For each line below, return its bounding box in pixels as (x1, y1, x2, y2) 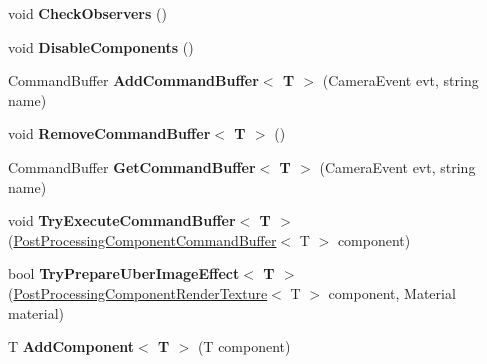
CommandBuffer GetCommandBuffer (8, 156, 256, 177)
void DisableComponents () (8, 36, 194, 57)
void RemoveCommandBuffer (8, 123, 211, 144)
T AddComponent (8, 336, 135, 357)
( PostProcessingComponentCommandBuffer (8, 229, 277, 250)
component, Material (328, 282, 456, 303)
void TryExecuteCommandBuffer (8, 210, 236, 231)
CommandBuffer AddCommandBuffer (8, 70, 259, 91)
